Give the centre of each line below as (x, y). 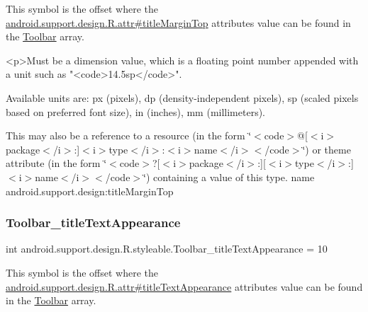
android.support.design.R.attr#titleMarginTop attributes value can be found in (178, 22)
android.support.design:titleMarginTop (90, 191)
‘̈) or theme (327, 149)
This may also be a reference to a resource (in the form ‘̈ (129, 135)
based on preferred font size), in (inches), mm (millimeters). (136, 111)
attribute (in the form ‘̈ (56, 163)
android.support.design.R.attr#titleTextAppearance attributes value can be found (184, 286)
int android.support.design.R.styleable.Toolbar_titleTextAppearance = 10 (167, 249)
